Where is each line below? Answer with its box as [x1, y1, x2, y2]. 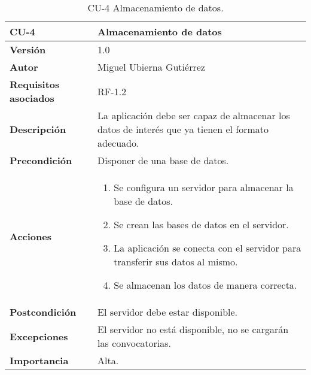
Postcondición [10, 305, 77, 319]
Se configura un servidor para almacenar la [114, 180, 294, 194]
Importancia [10, 353, 69, 367]
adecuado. [97, 136, 139, 150]
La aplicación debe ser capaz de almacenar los [97, 108, 290, 122]
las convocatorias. [97, 336, 171, 350]
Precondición [10, 153, 72, 167]
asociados [10, 91, 54, 105]
